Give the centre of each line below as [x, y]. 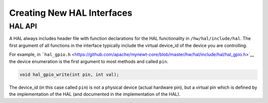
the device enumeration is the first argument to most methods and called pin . [89, 61]
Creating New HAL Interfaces [71, 13]
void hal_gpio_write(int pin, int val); [69, 74]
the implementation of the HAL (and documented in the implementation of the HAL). [95, 94]
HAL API [23, 26]
